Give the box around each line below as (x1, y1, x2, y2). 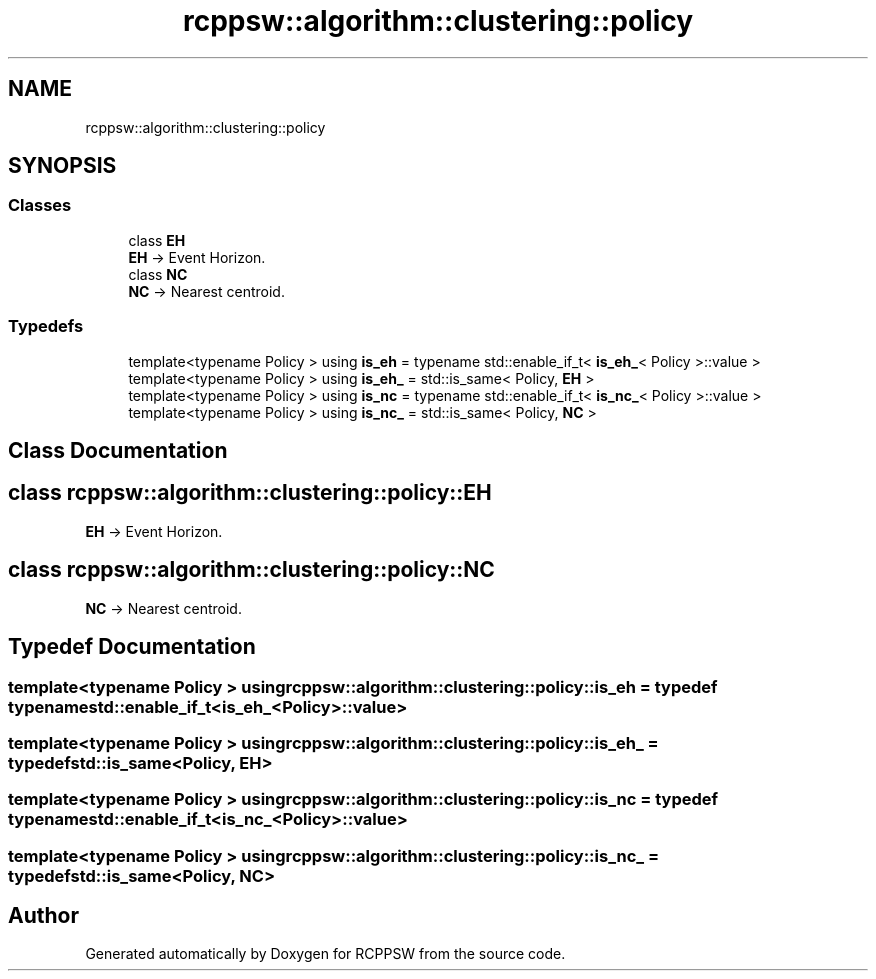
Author (8, 903, 79, 929)
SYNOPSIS (8, 153, 117, 179)
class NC (128, 265, 188, 283)
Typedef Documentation (8, 634, 256, 660)
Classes (8, 195, 72, 216)
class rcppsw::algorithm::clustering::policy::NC (8, 557, 495, 583)
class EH (128, 231, 186, 249)
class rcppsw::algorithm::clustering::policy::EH (8, 480, 492, 506)
